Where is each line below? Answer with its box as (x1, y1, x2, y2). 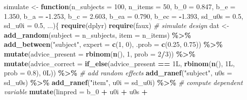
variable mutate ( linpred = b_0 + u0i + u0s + (4, 86, 148, 97)
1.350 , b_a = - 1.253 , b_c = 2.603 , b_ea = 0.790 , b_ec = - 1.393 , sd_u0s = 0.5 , (4, 11, 244, 21)
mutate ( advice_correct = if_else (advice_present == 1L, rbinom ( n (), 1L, (4, 58, 235, 68)
